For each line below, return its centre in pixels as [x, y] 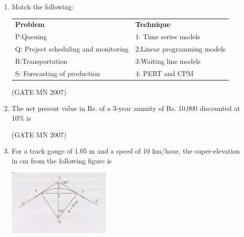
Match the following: [42, 6]
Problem [30, 24]
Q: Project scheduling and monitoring [72, 49]
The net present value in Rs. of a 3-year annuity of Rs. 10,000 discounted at [126, 108]
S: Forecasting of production [57, 73]
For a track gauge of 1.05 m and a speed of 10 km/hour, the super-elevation [126, 151]
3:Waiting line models [168, 61]
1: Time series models [168, 37]
